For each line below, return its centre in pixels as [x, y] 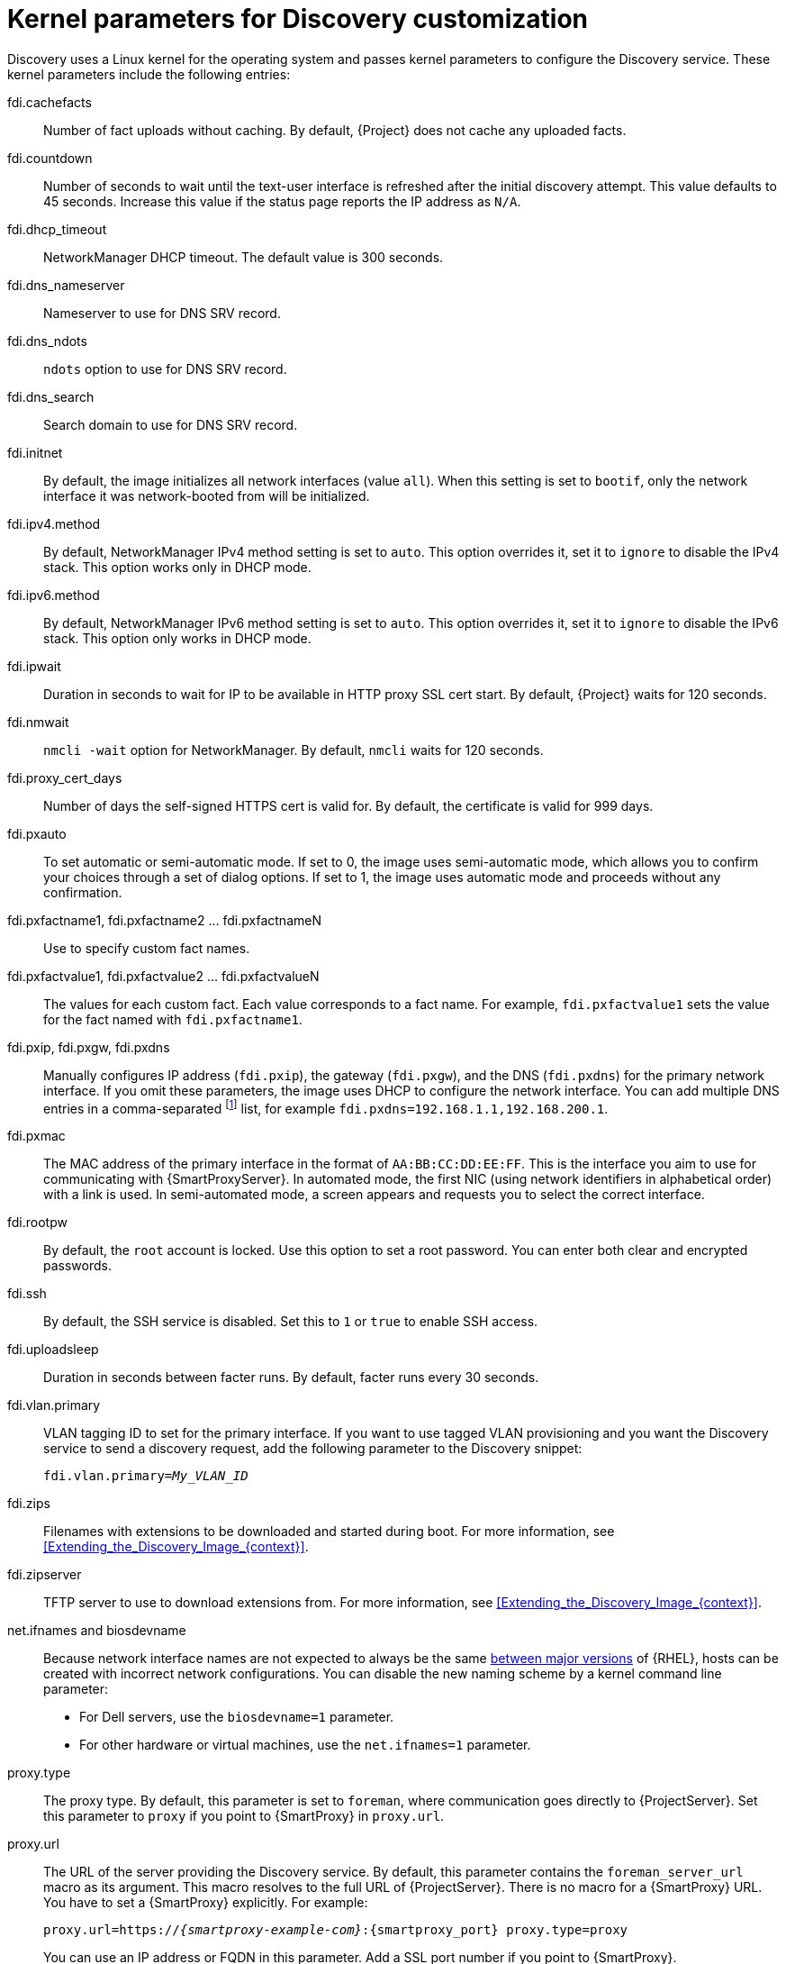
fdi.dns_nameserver [66, 285]
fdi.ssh [27, 1294]
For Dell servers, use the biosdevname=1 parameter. [237, 1717]
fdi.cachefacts [50, 102]
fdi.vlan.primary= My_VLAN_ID [146, 1476]
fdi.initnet [35, 452]
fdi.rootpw [37, 1223]
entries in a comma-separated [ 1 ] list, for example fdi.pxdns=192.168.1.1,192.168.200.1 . [326, 1107]
